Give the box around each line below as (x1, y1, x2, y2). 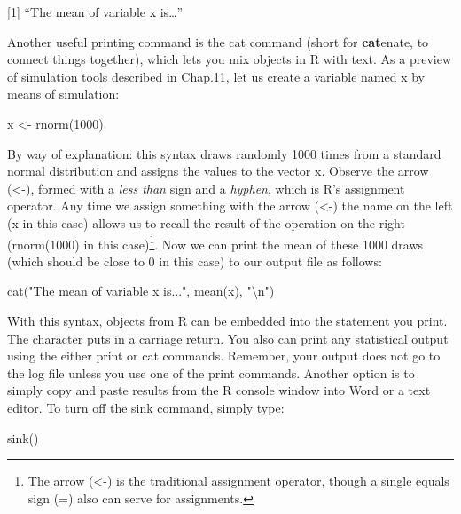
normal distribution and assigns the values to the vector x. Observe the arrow (7, 162, 429, 180)
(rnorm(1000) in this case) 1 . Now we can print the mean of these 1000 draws (7, 232, 424, 253)
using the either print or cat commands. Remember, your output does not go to (7, 346, 441, 365)
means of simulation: (7, 84, 120, 103)
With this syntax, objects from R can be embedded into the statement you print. (7, 311, 448, 329)
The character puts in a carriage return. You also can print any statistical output (7, 328, 449, 347)
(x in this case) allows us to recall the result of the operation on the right (7, 213, 405, 232)
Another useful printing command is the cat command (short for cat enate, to (7, 32, 429, 51)
